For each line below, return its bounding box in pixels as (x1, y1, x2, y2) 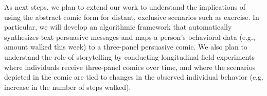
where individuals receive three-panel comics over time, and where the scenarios (4, 61, 256, 72)
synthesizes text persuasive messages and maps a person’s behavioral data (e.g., (4, 31, 255, 42)
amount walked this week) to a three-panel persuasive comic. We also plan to (4, 41, 247, 52)
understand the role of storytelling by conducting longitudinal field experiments (4, 51, 255, 62)
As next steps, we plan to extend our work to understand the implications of (4, 2, 246, 12)
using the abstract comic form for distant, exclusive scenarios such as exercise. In (4, 11, 259, 22)
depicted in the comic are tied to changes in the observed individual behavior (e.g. (4, 71, 263, 82)
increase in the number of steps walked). (4, 81, 131, 92)
